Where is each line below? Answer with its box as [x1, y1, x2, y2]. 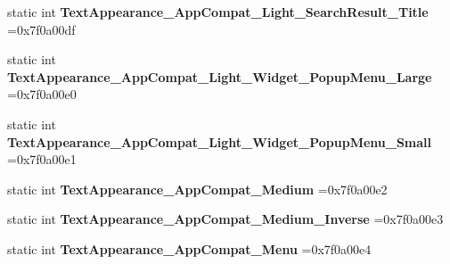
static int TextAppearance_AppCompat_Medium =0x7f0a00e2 [7, 179, 388, 198]
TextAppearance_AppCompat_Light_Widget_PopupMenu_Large [7, 67, 432, 86]
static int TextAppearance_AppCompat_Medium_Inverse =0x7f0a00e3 [7, 210, 444, 228]
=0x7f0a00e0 [7, 85, 77, 103]
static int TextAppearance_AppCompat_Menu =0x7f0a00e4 [7, 239, 372, 258]
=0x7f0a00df [7, 20, 76, 38]
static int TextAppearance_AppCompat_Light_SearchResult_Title [7, 3, 429, 21]
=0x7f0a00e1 [7, 150, 77, 169]
